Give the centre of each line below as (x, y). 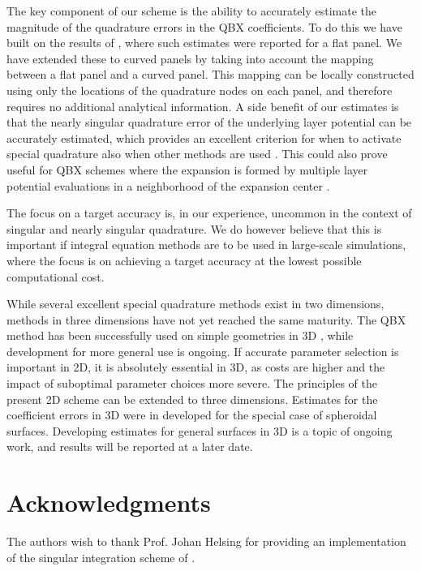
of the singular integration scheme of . (101, 557)
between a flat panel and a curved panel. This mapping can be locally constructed (210, 74)
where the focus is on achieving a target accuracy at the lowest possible (184, 260)
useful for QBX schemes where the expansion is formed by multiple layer (187, 169)
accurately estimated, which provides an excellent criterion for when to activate (204, 137)
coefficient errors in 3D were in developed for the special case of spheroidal (192, 415)
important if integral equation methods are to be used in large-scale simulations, (206, 245)
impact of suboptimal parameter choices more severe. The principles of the (192, 383)
